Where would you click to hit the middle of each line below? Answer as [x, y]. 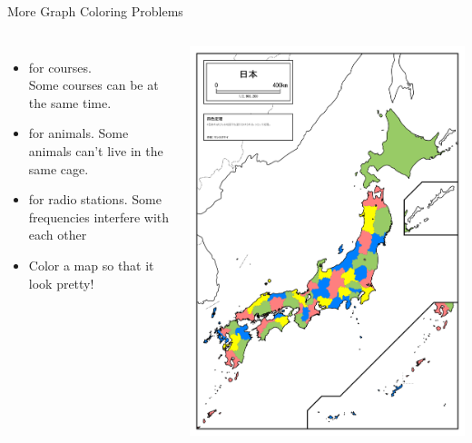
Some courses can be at [93, 85]
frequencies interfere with [98, 217]
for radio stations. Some [95, 199]
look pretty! [61, 283]
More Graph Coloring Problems [95, 11]
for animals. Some [79, 133]
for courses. [60, 67]
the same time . [70, 102]
